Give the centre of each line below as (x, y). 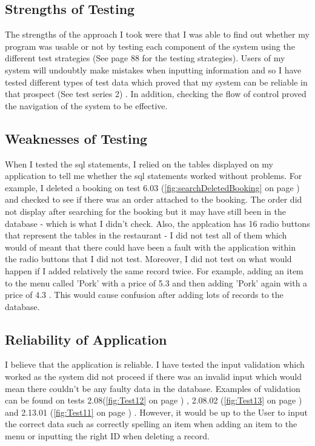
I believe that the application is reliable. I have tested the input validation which (155, 364)
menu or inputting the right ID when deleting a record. (107, 436)
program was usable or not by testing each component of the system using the (150, 46)
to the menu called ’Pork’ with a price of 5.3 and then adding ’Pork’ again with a (156, 282)
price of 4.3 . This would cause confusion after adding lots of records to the (144, 295)
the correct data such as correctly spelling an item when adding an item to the (151, 424)
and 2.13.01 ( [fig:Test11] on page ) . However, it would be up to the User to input (156, 412)
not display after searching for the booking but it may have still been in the (145, 211)
